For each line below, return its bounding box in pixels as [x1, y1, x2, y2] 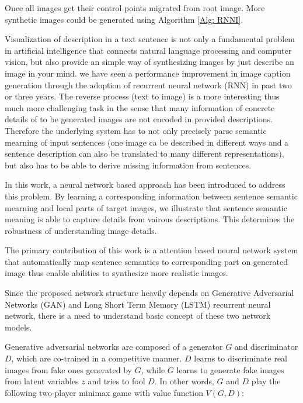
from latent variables [5, 375, 79, 387]
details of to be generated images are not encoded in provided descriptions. [5, 113, 273, 125]
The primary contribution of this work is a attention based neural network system [5, 244, 298, 256]
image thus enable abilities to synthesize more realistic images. [5, 267, 228, 279]
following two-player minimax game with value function [5, 386, 203, 398]
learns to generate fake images [176, 363, 284, 376]
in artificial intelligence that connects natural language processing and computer [5, 44, 292, 56]
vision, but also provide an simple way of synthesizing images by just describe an [5, 56, 294, 68]
